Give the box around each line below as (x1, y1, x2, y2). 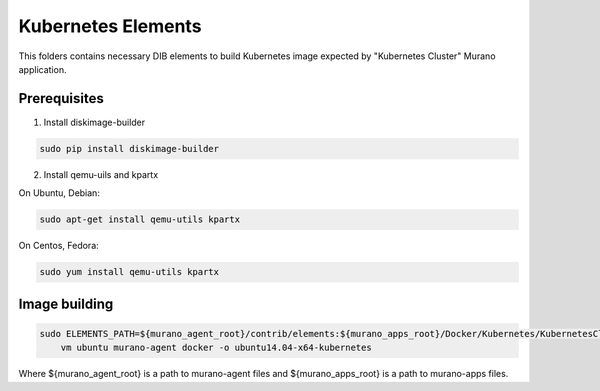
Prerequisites (18, 90, 104, 107)
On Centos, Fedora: (18, 240, 99, 252)
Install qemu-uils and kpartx (43, 168, 159, 180)
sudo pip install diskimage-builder (39, 143, 220, 154)
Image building (18, 295, 114, 312)
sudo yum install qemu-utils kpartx (39, 266, 220, 278)
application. (18, 63, 67, 75)
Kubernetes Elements (18, 15, 202, 37)
